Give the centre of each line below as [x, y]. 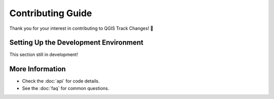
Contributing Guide [51, 13]
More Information [38, 69]
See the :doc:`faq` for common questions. [65, 88]
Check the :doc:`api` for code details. [61, 81]
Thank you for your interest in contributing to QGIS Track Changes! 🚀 [81, 28]
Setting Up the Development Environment [76, 43]
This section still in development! [44, 55]
